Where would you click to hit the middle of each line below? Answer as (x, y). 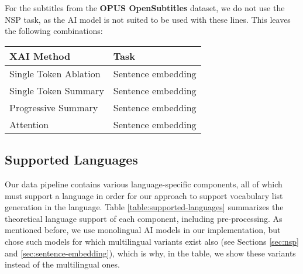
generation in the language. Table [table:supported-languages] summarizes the (144, 207)
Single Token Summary (57, 90)
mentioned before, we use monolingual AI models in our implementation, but (143, 230)
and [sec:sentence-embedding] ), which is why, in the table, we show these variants (150, 253)
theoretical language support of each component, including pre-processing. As (144, 218)
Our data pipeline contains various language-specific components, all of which (144, 184)
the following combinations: (54, 31)
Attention (29, 124)
